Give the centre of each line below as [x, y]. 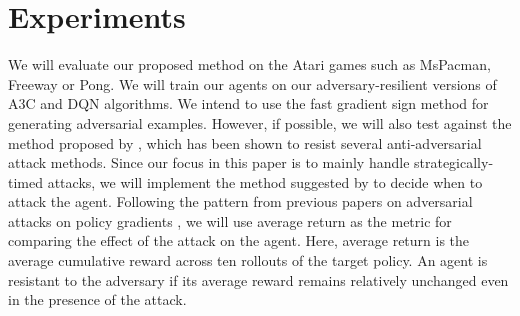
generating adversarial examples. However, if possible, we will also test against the [260, 122]
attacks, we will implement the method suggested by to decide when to [265, 181]
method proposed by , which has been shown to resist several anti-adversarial [245, 142]
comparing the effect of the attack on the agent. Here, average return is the [239, 240]
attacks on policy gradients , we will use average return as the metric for [230, 220]
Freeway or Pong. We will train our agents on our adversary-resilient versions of [252, 83]
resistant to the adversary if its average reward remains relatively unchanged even [258, 279]
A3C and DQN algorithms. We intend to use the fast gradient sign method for [248, 103]
